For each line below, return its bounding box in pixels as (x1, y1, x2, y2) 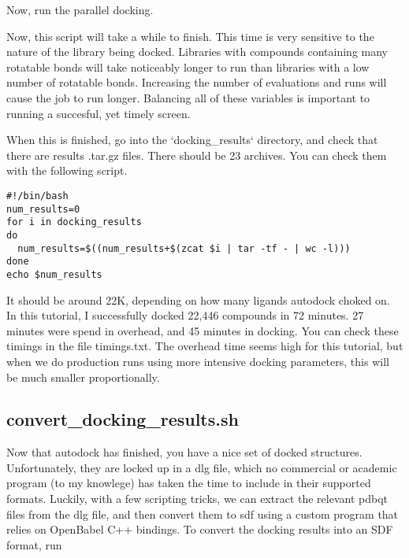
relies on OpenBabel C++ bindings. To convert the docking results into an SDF (6, 521, 393, 538)
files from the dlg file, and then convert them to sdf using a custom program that (6, 505, 399, 522)
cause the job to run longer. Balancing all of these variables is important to (6, 89, 370, 105)
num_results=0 (6, 203, 80, 215)
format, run (6, 536, 62, 552)
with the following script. (6, 162, 128, 179)
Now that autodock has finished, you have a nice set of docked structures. (6, 444, 363, 460)
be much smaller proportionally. (6, 368, 160, 385)
